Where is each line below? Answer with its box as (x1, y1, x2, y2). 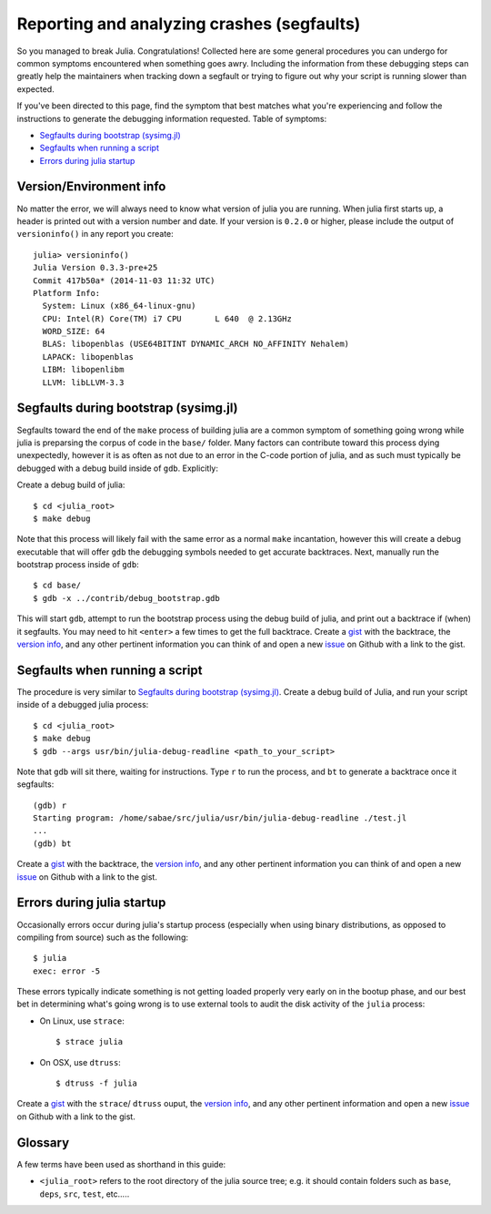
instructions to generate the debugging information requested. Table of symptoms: (16, 113, 327, 124)
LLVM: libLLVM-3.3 (42, 377, 125, 387)
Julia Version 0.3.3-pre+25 (33, 262, 158, 273)
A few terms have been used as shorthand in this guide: (16, 1158, 226, 1169)
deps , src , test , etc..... (39, 1188, 130, 1199)
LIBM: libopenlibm (42, 364, 125, 375)
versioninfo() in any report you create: (16, 229, 175, 240)
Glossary (16, 1135, 70, 1150)
